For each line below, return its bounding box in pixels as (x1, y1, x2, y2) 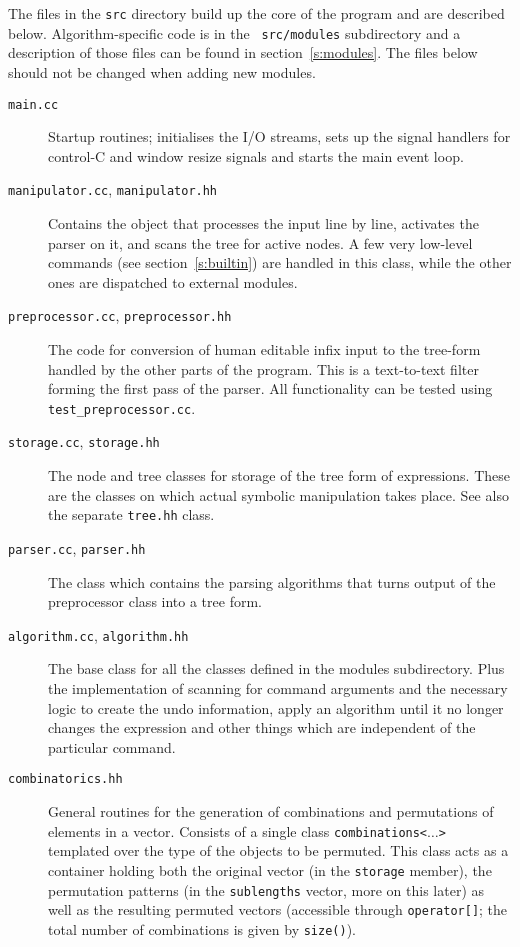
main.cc (8, 97, 59, 112)
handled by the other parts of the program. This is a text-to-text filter (48, 358, 479, 379)
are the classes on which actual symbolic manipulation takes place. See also (48, 484, 509, 505)
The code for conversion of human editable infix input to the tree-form (48, 339, 481, 360)
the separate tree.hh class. (48, 504, 215, 525)
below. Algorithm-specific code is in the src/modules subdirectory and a (8, 22, 461, 43)
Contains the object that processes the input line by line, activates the (48, 213, 479, 233)
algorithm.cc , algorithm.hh (8, 624, 189, 645)
